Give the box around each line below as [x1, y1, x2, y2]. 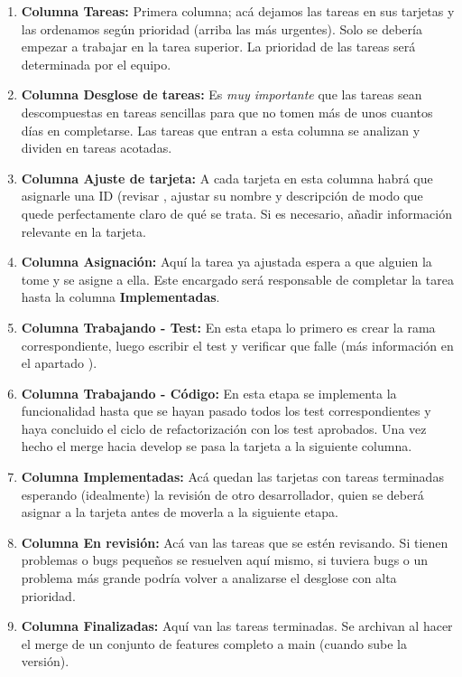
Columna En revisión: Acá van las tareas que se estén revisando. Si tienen [21, 532, 448, 551]
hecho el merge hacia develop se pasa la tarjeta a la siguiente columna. [21, 437, 412, 456]
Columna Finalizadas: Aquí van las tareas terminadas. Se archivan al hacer [21, 616, 453, 635]
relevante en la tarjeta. [21, 221, 146, 240]
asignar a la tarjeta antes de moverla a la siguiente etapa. [21, 503, 338, 522]
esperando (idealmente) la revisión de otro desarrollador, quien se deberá [21, 484, 424, 503]
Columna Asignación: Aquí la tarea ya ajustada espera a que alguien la [21, 252, 432, 271]
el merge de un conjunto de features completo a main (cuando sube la [21, 634, 408, 653]
